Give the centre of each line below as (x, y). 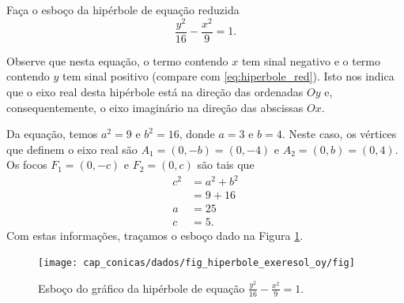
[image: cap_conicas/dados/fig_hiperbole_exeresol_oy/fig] (196, 263)
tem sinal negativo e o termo (311, 60)
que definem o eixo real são (72, 149)
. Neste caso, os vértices (339, 134)
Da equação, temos (52, 134)
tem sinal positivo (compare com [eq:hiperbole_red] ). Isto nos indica (228, 76)
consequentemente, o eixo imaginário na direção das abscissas (155, 107)
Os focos (27, 165)
